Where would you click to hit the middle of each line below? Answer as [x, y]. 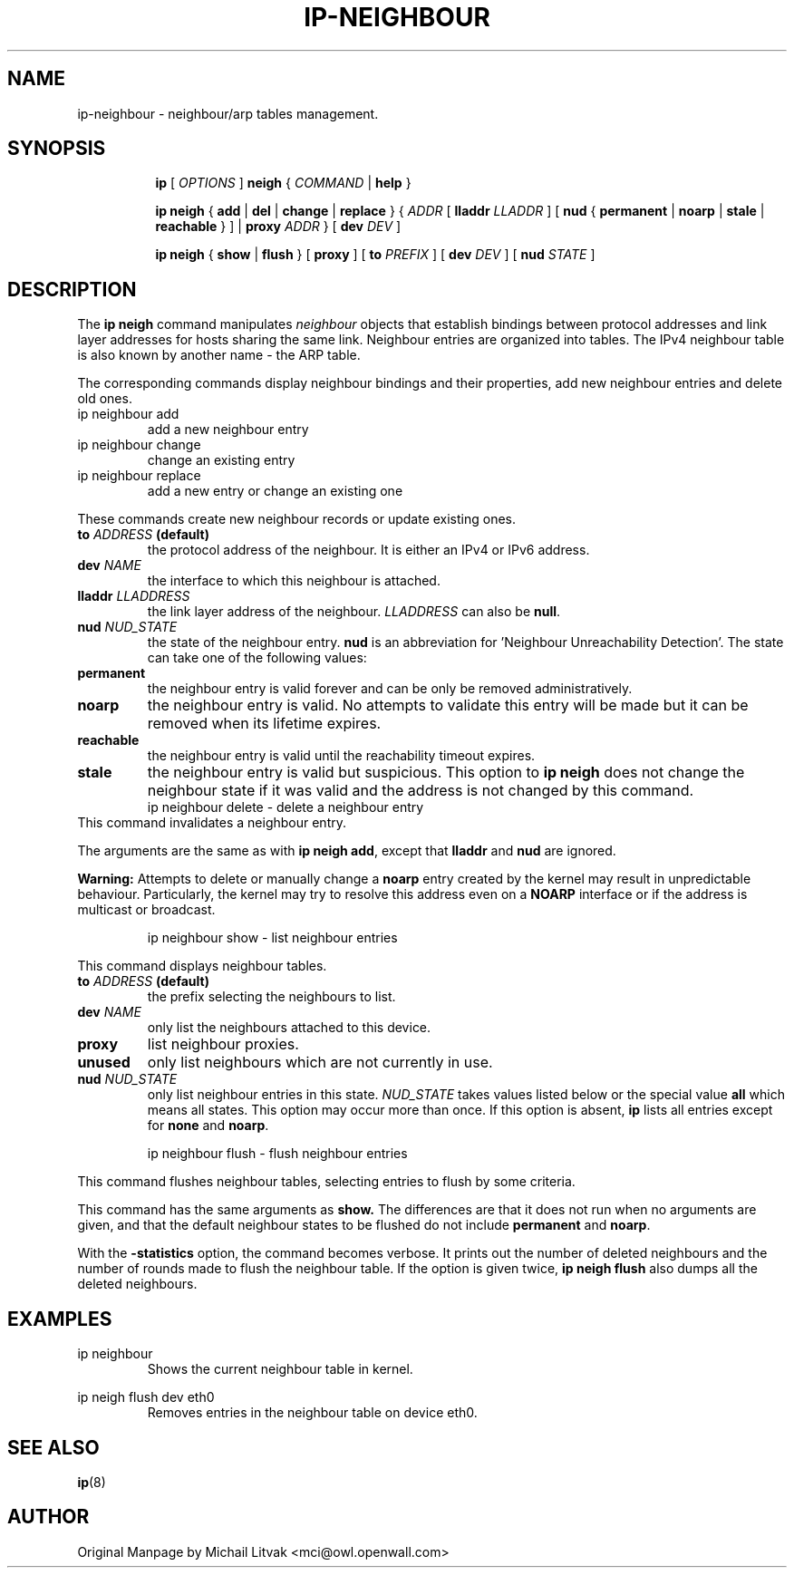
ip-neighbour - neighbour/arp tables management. [228, 113]
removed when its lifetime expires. [264, 724]
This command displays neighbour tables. [202, 966]
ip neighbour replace [139, 476]
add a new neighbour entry [228, 430]
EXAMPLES [60, 1319]
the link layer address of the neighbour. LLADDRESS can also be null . [354, 612]
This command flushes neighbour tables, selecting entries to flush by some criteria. [326, 1182]
